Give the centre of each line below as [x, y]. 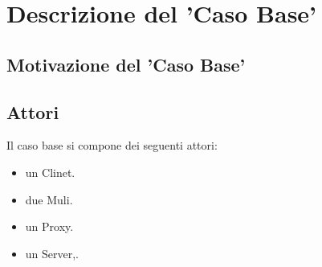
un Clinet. [50, 172]
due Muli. [49, 199]
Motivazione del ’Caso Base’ [126, 64]
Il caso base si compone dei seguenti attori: [112, 145]
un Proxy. [49, 226]
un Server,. [52, 253]
